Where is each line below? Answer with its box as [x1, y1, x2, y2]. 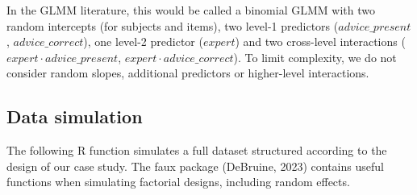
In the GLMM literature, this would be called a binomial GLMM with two [6, 2, 375, 18]
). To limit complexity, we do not [233, 48, 397, 65]
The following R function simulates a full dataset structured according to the [6, 142, 387, 159]
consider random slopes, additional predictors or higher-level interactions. [6, 64, 369, 81]
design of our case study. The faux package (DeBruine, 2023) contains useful [6, 157, 384, 174]
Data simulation [6, 104, 143, 129]
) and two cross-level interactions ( [235, 33, 406, 50]
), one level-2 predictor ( [83, 33, 203, 50]
